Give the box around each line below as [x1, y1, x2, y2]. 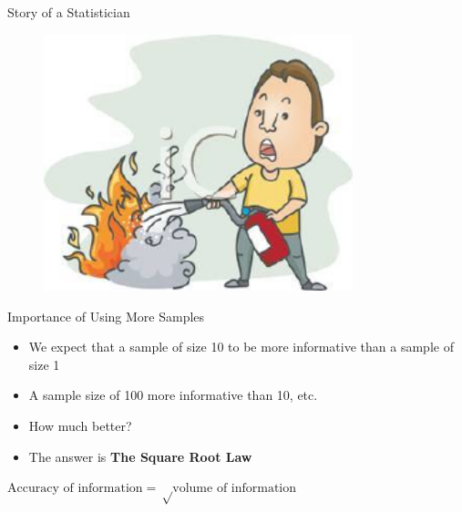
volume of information [172, 482, 297, 496]
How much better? [28, 416, 132, 435]
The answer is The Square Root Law [28, 446, 252, 466]
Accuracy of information [7, 482, 143, 496]
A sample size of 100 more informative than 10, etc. [28, 385, 318, 404]
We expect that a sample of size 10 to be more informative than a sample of [28, 337, 454, 356]
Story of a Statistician [7, 3, 130, 21]
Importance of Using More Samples [7, 306, 205, 325]
